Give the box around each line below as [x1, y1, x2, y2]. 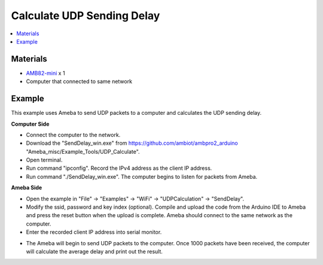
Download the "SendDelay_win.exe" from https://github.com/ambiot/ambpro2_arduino [26, 139, 239, 147]
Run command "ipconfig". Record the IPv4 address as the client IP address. [26, 165, 212, 172]
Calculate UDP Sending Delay [11, 9, 160, 22]
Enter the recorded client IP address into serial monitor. [26, 229, 162, 236]
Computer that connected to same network [26, 78, 133, 85]
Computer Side [11, 120, 50, 127]
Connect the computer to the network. [26, 131, 121, 138]
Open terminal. [26, 156, 63, 164]
